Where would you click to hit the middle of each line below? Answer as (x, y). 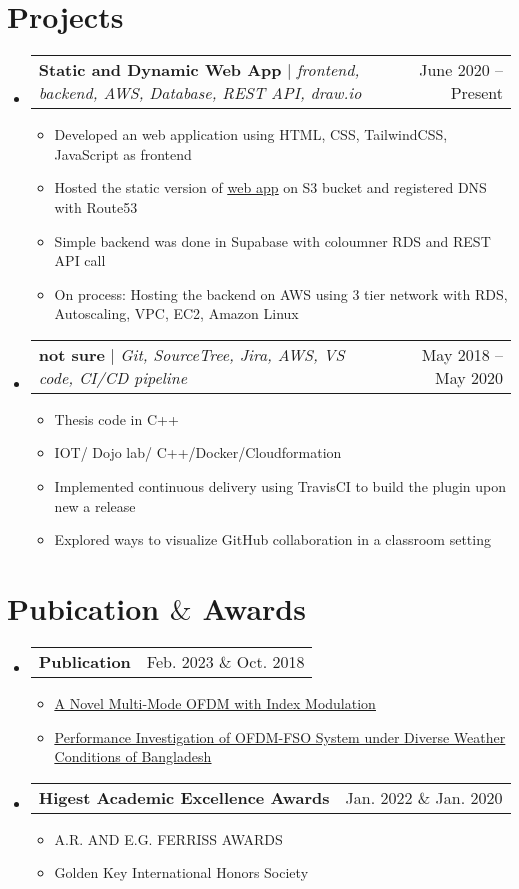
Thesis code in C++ (116, 418)
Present (476, 93)
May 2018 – (462, 354)
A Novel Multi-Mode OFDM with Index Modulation (215, 702)
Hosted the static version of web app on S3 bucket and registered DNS (270, 187)
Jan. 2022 (379, 797)
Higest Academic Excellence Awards (184, 797)
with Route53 (96, 206)
